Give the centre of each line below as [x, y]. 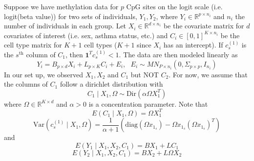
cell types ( [101, 45]
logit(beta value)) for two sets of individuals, [71, 16]
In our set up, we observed [43, 74]
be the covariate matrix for [204, 26]
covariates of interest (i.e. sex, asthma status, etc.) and [86, 35]
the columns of [26, 84]
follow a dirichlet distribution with [111, 84]
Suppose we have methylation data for [61, 6]
